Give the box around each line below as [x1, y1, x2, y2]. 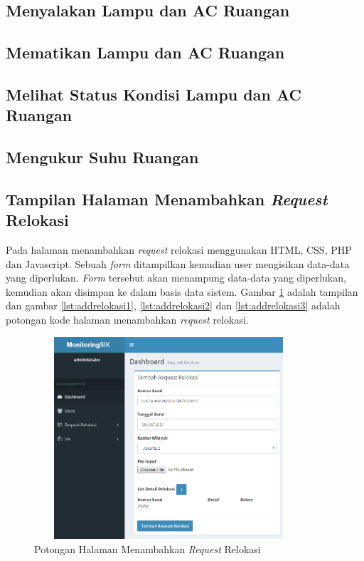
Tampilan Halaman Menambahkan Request [6, 187, 328, 210]
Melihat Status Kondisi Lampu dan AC [6, 83, 301, 105]
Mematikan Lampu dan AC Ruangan [6, 41, 285, 63]
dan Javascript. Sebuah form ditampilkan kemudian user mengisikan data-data [6, 256, 350, 271]
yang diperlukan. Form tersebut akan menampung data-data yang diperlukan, [6, 270, 346, 285]
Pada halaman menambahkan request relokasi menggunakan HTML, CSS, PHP [6, 242, 352, 257]
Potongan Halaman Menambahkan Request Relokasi [34, 541, 261, 556]
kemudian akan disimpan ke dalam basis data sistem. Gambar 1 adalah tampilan [6, 284, 358, 299]
